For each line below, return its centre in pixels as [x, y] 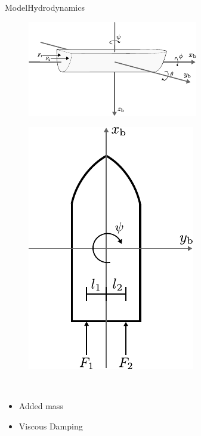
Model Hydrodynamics [45, 7]
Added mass [41, 406]
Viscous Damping [51, 426]
